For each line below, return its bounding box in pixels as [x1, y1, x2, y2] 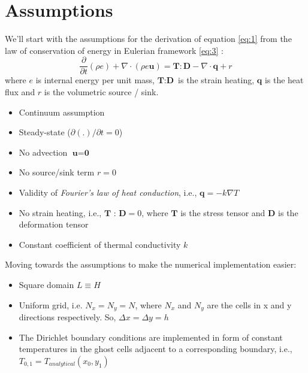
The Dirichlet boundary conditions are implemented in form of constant [19, 330, 283, 343]
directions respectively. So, [19, 310, 116, 323]
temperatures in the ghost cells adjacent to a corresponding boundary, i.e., [19, 342, 292, 355]
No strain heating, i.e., [19, 206, 102, 219]
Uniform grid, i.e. [19, 298, 83, 311]
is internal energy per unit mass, [35, 74, 155, 86]
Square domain [19, 278, 74, 290]
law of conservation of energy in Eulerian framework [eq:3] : [5, 44, 224, 56]
